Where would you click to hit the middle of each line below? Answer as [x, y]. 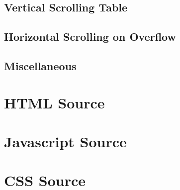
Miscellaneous [40, 65]
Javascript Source [65, 141]
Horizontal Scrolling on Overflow [90, 37]
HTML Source [54, 102]
